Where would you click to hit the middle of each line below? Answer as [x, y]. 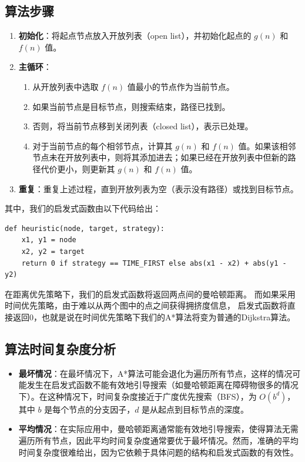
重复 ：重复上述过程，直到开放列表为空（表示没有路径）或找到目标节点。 [158, 188]
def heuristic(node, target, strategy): [85, 228]
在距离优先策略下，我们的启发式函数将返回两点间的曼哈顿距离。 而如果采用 [150, 294]
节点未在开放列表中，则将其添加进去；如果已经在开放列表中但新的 [160, 157]
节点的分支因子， [102, 409]
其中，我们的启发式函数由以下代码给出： [83, 208]
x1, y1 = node [49, 240]
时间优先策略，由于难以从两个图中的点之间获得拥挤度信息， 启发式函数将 [146, 305]
